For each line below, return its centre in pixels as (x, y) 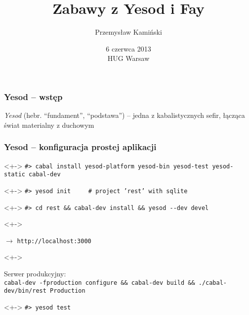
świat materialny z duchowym (49, 125)
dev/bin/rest (25, 291)
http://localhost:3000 (54, 241)
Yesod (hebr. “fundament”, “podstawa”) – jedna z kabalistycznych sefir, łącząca (124, 115)
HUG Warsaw (128, 58)
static (15, 175)
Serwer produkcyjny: (35, 274)
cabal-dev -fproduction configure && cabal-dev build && (100, 283)
